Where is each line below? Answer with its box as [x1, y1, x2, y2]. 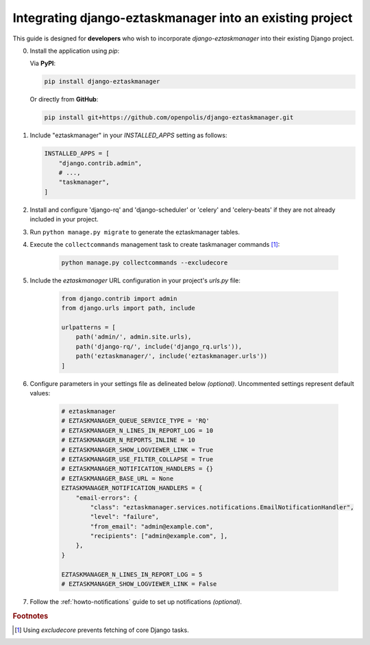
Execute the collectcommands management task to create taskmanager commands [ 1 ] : [29, 240, 280, 248]
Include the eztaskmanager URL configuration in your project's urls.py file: [29, 276, 241, 284]
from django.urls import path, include [61, 304, 195, 312]
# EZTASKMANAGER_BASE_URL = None [61, 474, 174, 483]
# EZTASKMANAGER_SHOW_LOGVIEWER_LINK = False [61, 580, 217, 588]
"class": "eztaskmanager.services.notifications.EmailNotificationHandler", [90, 503, 354, 511]
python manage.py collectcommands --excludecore [61, 258, 228, 267]
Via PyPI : [29, 59, 56, 68]
